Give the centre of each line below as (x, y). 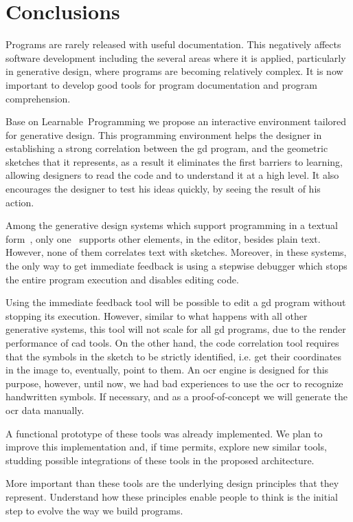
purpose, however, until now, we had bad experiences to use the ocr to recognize (174, 383)
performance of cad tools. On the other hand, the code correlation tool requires (172, 342)
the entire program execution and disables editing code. (122, 279)
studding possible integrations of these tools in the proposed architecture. (160, 460)
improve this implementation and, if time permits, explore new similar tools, (166, 447)
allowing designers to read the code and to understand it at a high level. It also (172, 175)
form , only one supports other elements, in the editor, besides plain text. (163, 238)
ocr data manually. (45, 410)
